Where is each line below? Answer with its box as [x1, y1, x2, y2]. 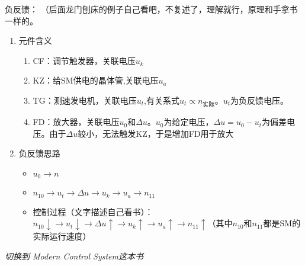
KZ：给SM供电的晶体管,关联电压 [33, 74, 159, 86]
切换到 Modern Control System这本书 [5, 249, 143, 262]
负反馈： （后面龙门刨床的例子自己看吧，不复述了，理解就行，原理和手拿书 [5, 3, 298, 15]
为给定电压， [163, 116, 214, 128]
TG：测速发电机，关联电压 [33, 94, 137, 106]
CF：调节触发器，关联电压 [33, 54, 136, 66]
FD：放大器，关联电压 [33, 116, 120, 128]
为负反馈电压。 [230, 94, 289, 106]
